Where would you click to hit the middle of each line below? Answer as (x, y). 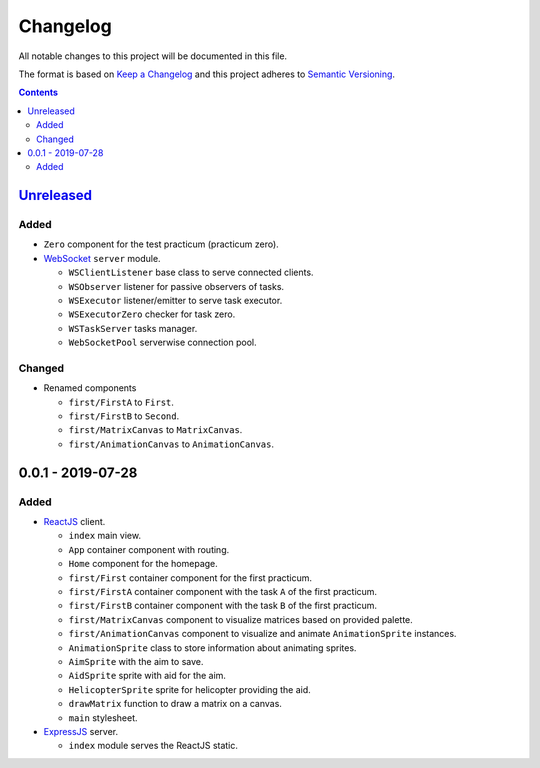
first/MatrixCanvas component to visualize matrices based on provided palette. (241, 619)
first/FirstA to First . (121, 402)
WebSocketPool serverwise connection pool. (162, 342)
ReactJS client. (74, 522)
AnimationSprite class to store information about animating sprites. (212, 647)
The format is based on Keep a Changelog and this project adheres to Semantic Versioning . (206, 74)
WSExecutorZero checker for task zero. (152, 314)
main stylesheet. (103, 717)
